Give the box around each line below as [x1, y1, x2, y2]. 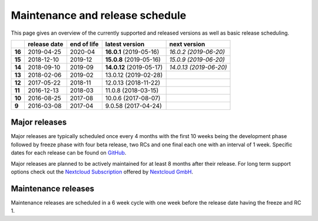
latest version [105, 40, 145, 48]
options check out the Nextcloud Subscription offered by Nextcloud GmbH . [11, 168, 194, 176]
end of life [69, 40, 99, 48]
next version [169, 40, 206, 48]
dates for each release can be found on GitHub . [11, 149, 127, 156]
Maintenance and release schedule [11, 9, 187, 22]
